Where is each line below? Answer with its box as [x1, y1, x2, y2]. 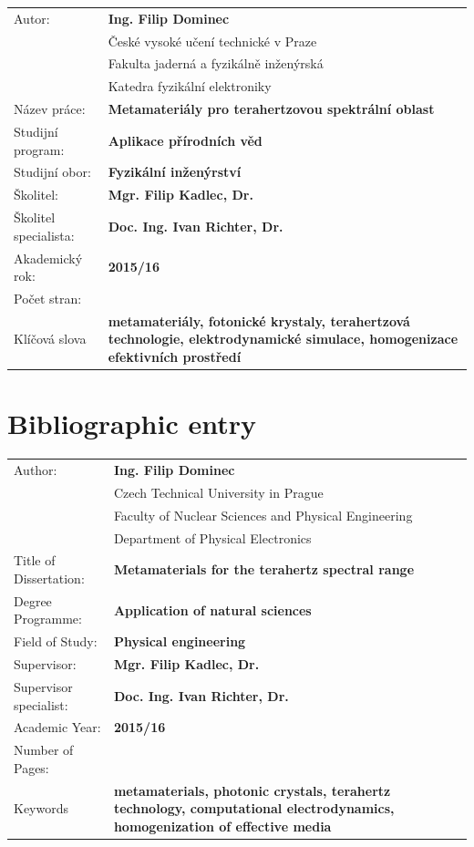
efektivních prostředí [108, 347, 242, 366]
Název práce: [14, 99, 86, 119]
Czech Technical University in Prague [113, 482, 324, 501]
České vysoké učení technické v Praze [108, 31, 317, 50]
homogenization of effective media [113, 816, 332, 835]
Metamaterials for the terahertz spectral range [113, 560, 415, 579]
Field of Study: [14, 632, 98, 651]
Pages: [14, 758, 49, 777]
